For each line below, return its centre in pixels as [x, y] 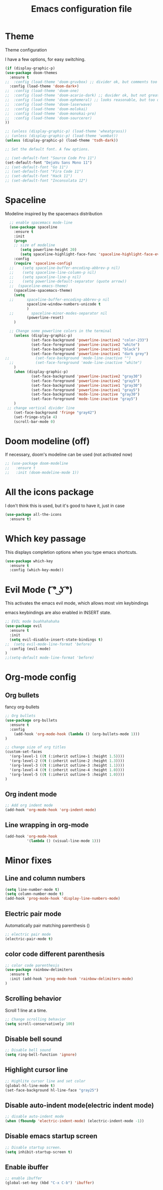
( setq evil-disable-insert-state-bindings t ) [56, 640]
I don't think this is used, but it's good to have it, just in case [65, 506]
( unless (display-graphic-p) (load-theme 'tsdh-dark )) [62, 141]
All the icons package [49, 492]
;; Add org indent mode [29, 805]
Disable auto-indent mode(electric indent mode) [80, 1105]
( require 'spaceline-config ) [43, 263]
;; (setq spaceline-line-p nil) [45, 277]
